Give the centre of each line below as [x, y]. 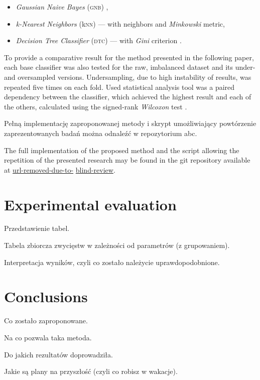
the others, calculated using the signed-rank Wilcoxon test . [96, 106]
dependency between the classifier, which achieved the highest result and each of [128, 97]
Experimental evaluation [90, 204]
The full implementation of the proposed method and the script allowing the [122, 150]
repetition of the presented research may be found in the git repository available [127, 160]
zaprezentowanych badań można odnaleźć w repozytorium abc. [101, 133]
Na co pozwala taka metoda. [48, 337]
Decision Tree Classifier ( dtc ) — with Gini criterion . [99, 40]
